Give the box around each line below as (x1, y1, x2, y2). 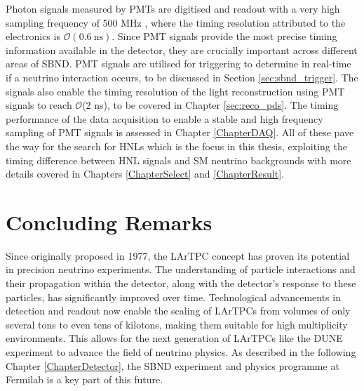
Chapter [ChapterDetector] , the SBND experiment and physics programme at (6, 358, 339, 373)
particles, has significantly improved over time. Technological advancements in (6, 289, 341, 304)
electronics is (6, 29, 60, 44)
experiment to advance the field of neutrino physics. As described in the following (6, 345, 356, 359)
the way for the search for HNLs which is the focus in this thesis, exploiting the (6, 138, 347, 153)
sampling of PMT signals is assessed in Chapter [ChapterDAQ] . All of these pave (6, 125, 354, 140)
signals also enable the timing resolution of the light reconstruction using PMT (6, 84, 345, 98)
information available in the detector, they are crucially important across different (6, 42, 358, 57)
